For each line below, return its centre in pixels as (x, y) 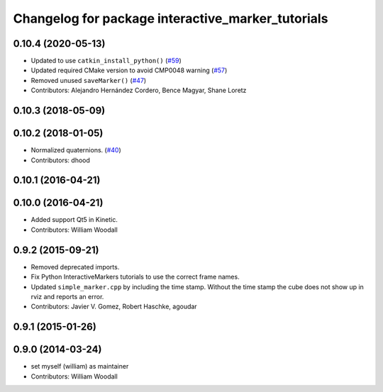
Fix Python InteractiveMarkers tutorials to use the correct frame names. (135, 277)
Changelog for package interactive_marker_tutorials (171, 18)
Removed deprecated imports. (75, 267)
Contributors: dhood (60, 160)
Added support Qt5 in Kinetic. (74, 220)
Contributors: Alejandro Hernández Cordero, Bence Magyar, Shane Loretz (139, 90)
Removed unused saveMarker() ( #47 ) (89, 80)
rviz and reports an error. (67, 296)
